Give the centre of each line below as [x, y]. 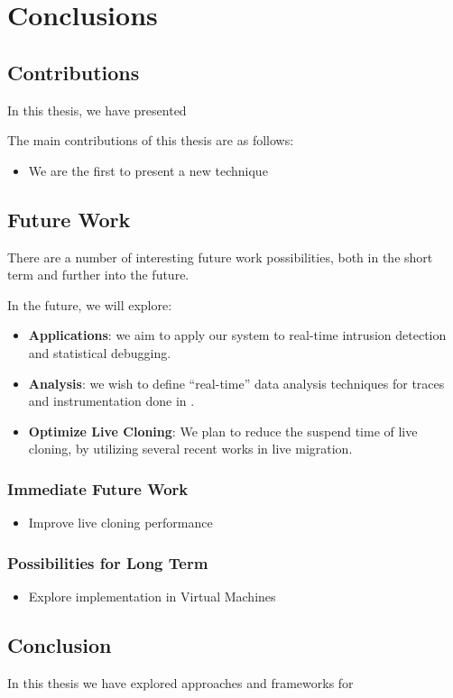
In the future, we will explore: [90, 304]
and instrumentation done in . [111, 401]
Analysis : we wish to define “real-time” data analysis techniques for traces [236, 383]
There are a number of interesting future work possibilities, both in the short [220, 257]
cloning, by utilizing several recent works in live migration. [190, 449]
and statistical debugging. [100, 352]
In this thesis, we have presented [97, 110]
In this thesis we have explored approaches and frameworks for [180, 682]
